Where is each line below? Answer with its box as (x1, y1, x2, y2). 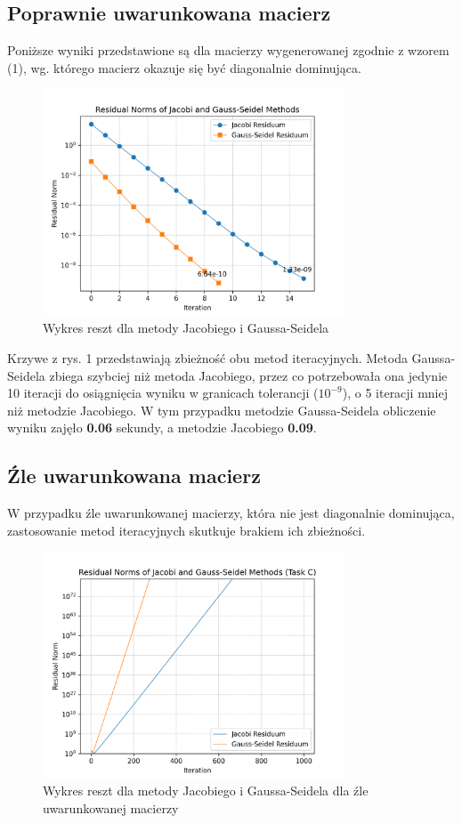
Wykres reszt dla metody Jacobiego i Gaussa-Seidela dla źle (43, 781, 369, 800)
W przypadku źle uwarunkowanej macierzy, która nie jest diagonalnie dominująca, (7, 504, 455, 522)
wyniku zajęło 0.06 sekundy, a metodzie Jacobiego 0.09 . (7, 418, 317, 437)
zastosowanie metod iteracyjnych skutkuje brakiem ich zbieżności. (7, 520, 366, 539)
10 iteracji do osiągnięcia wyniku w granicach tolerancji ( (7, 383, 319, 402)
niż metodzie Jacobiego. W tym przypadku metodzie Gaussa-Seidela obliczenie (7, 400, 436, 419)
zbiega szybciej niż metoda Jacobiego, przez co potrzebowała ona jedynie (49, 366, 448, 384)
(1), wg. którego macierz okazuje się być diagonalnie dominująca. (7, 58, 361, 77)
